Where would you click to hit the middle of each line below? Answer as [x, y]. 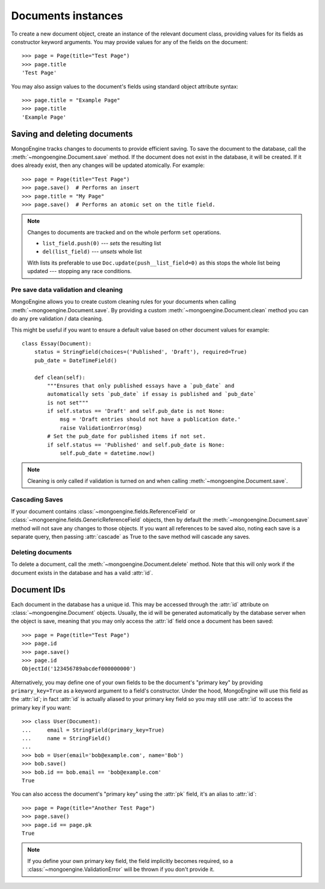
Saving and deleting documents [72, 134]
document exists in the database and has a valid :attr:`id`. [82, 573]
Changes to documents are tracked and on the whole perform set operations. [124, 232]
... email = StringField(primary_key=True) [93, 730]
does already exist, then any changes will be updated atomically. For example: [108, 165]
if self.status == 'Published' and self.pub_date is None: [136, 445]
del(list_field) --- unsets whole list [92, 252]
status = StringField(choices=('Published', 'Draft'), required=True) [141, 352]
